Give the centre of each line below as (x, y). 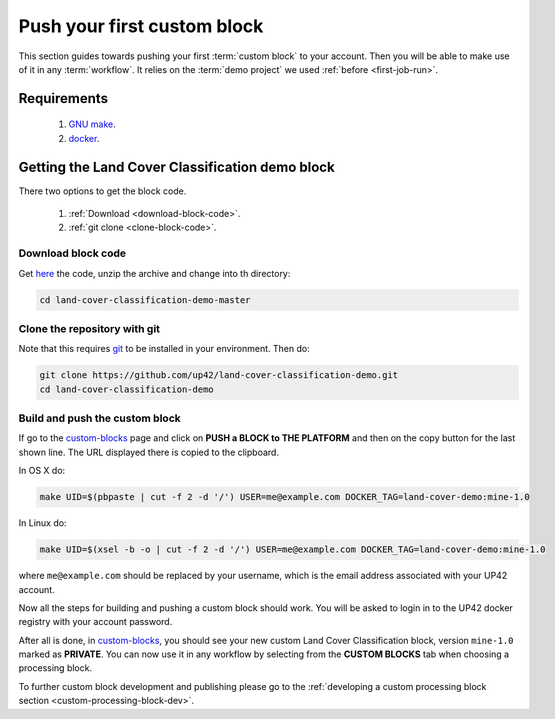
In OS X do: (42, 471)
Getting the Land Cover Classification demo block (176, 166)
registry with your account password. (95, 622)
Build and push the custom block (100, 418)
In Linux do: (42, 523)
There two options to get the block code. (102, 191)
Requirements (63, 98)
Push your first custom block (141, 26)
